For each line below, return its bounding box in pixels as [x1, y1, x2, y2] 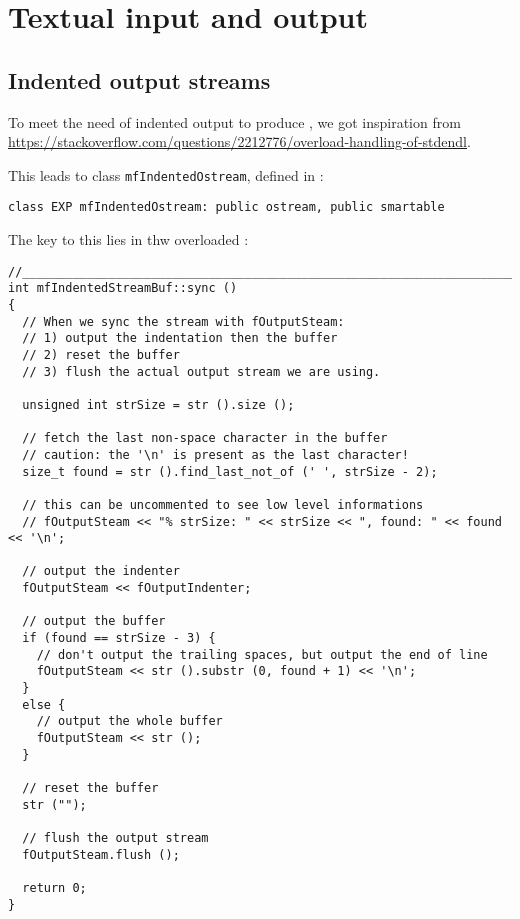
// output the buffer [22, 614, 166, 629]
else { [22, 697, 66, 712]
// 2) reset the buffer [22, 347, 180, 362]
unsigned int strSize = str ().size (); [22, 397, 295, 412]
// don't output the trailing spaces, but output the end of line [36, 647, 488, 662]
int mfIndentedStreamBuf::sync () [8, 281, 238, 296]
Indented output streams [8, 64, 271, 95]
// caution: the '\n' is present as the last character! [22, 447, 409, 462]
